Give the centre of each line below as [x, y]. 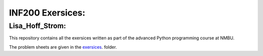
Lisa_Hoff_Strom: [38, 26]
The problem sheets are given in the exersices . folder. [63, 47]
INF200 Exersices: [47, 13]
